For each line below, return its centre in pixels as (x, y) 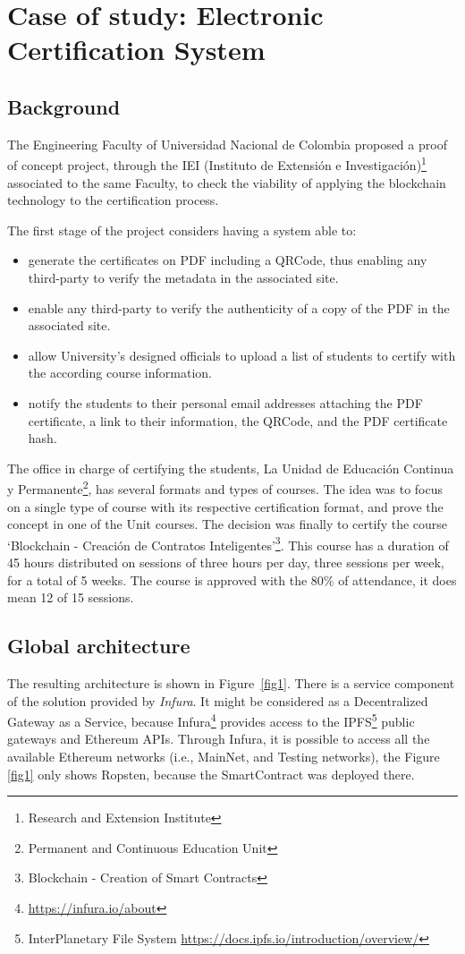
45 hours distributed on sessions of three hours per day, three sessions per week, (226, 562)
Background (64, 106)
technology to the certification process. (113, 200)
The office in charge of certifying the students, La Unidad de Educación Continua (231, 468)
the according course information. (120, 373)
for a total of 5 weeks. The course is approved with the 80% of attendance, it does (232, 579)
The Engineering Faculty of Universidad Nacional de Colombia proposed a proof (227, 144)
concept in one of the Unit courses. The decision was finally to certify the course (228, 524)
